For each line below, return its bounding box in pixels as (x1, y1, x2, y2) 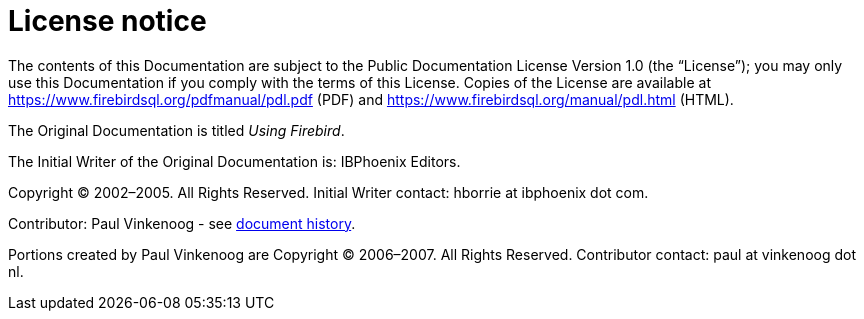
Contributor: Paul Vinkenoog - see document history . (8, 214, 356, 232)
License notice (8, 4, 207, 38)
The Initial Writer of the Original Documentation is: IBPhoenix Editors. (8, 152, 461, 170)
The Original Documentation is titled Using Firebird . (8, 121, 345, 139)
